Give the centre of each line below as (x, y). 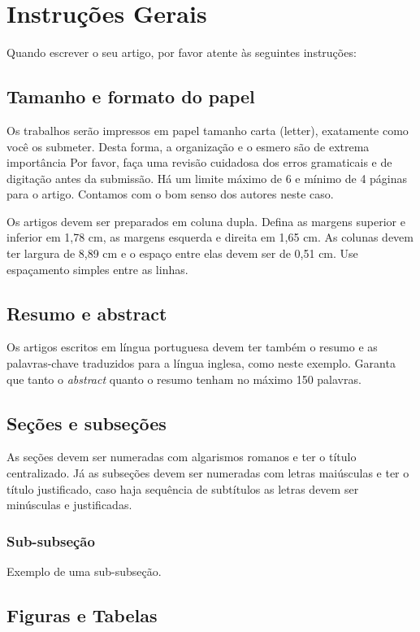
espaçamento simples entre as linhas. (97, 269)
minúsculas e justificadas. (69, 505)
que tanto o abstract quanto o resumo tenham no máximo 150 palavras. (184, 379)
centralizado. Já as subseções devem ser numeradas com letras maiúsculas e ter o (208, 473)
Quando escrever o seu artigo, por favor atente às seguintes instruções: (182, 52)
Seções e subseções (87, 423)
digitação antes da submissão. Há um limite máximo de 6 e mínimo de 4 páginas (207, 178)
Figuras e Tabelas (82, 615)
